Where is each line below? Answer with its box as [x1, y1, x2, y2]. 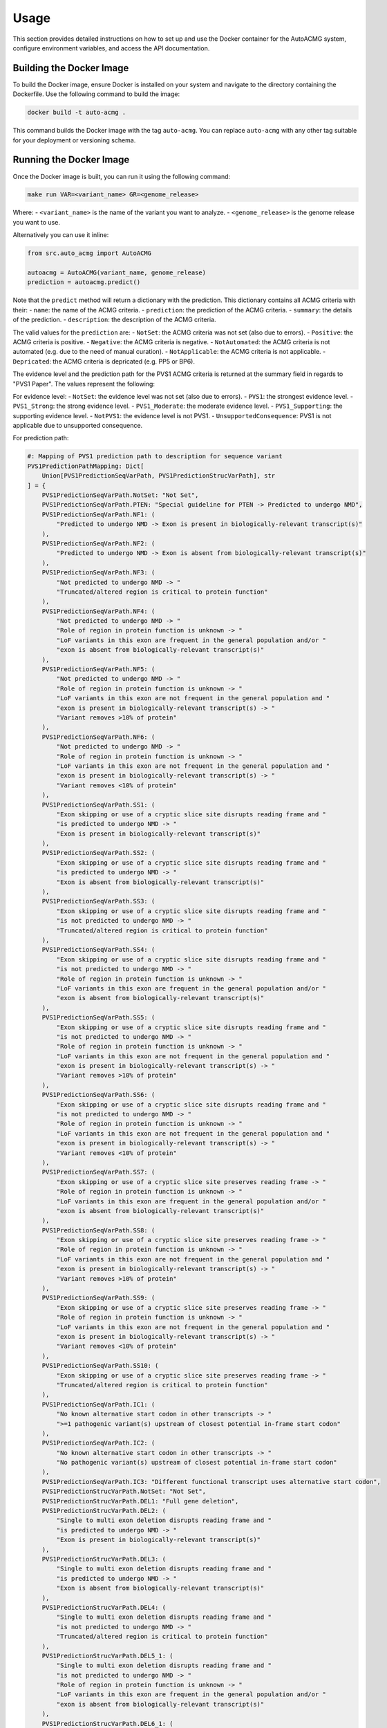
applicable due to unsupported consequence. [12, 422, 143, 430]
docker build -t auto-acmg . [27, 109, 126, 117]
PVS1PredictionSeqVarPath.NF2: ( [41, 539, 155, 547]
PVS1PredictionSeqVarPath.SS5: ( [41, 1013, 155, 1022]
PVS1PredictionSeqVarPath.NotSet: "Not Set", [41, 491, 199, 499]
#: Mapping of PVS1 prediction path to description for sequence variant [27, 453, 283, 460]
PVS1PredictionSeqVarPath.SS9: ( [41, 1294, 155, 1302]
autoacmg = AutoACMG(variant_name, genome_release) [27, 269, 207, 276]
